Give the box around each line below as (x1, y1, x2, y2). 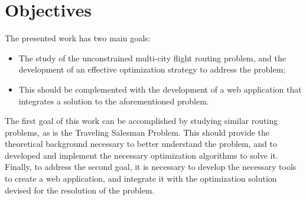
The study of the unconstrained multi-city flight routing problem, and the (18, 51, 287, 64)
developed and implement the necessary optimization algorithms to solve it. (5, 149, 278, 161)
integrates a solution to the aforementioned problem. (18, 94, 209, 107)
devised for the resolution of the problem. (5, 183, 155, 196)
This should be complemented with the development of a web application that (18, 83, 302, 95)
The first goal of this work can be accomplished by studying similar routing (5, 114, 278, 127)
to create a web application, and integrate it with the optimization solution (5, 172, 277, 185)
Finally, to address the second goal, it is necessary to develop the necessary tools (5, 160, 297, 173)
